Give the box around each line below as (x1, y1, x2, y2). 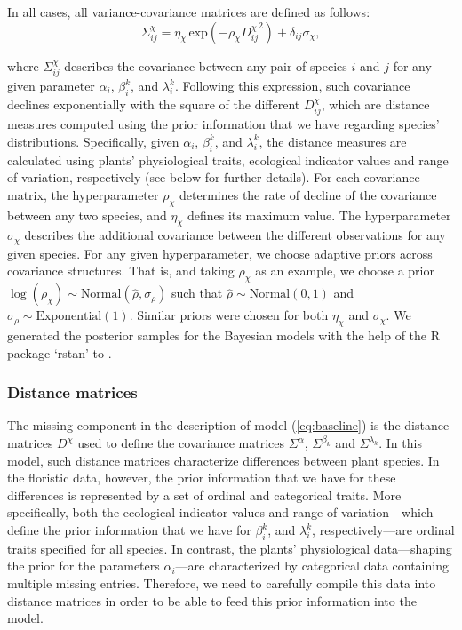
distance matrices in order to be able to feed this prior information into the (7, 591, 417, 610)
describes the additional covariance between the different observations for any (24, 226, 446, 244)
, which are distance (321, 94, 430, 113)
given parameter (7, 76, 95, 95)
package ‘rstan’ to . (7, 343, 112, 362)
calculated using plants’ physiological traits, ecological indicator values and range (7, 150, 449, 169)
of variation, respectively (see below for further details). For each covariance (7, 168, 420, 187)
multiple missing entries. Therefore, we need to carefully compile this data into (7, 574, 436, 592)
